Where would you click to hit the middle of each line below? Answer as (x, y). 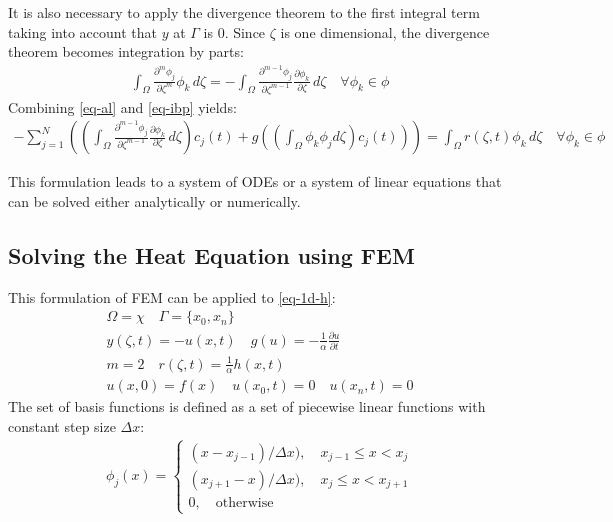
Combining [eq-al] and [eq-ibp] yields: (122, 106)
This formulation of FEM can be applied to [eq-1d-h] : (172, 296)
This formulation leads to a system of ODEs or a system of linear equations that (255, 181)
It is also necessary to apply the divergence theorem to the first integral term (244, 12)
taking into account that (82, 31)
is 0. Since (234, 31)
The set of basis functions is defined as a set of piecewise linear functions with (247, 406)
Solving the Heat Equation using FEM (211, 254)
